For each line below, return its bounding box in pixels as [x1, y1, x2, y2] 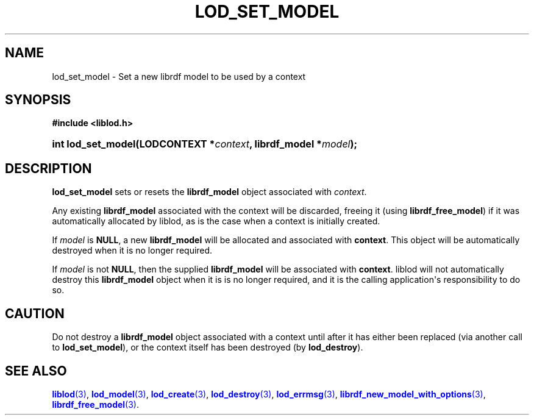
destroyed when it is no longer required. [52, 245, 213, 256]
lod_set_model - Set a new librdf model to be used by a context [52, 71, 306, 82]
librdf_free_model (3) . [52, 399, 140, 410]
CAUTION [5, 305, 65, 321]
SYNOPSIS [5, 92, 71, 108]
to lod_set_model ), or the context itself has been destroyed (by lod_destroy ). [52, 342, 363, 353]
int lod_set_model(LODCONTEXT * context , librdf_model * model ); [52, 138, 357, 151]
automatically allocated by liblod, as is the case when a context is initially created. [52, 216, 380, 227]
